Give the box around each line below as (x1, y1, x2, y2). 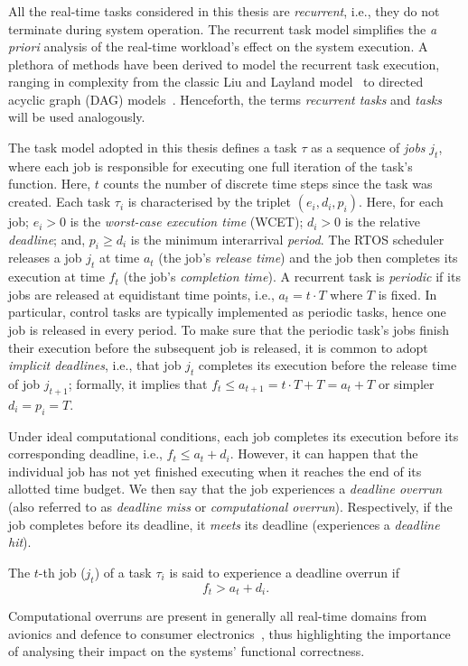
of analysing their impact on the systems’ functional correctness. (8, 642, 365, 661)
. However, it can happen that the (229, 444, 418, 463)
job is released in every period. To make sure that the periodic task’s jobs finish (8, 320, 450, 339)
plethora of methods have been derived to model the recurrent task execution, (8, 54, 440, 73)
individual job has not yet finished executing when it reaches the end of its (8, 461, 422, 480)
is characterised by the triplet (127, 192, 292, 211)
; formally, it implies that (68, 375, 208, 393)
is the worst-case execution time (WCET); (70, 212, 304, 231)
